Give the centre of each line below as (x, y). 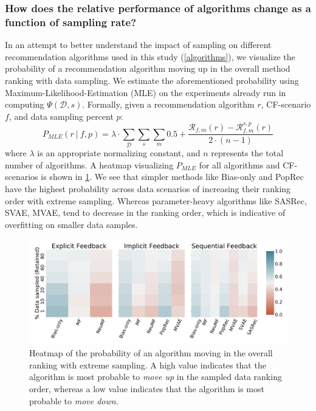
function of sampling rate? (71, 22)
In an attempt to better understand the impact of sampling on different (138, 45)
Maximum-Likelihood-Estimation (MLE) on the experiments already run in (146, 92)
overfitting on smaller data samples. (71, 224)
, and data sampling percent (61, 116)
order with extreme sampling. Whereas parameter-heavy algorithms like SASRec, (156, 200)
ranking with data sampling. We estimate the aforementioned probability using (152, 80)
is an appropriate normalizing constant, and (119, 153)
